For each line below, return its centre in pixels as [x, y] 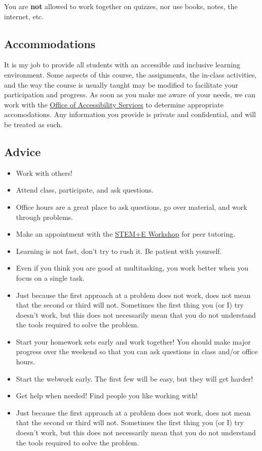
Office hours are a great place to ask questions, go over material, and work [132, 206]
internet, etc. [24, 16]
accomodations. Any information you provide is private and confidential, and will [130, 114]
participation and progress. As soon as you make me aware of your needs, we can [130, 95]
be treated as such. [33, 124]
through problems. [44, 217]
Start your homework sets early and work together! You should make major [133, 341]
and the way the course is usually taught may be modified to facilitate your [121, 84]
